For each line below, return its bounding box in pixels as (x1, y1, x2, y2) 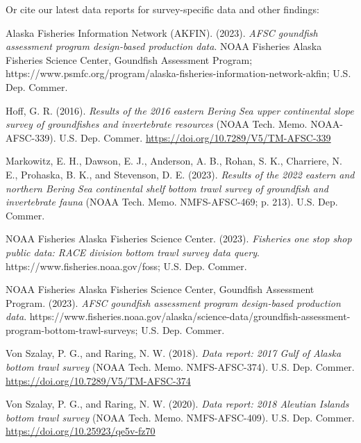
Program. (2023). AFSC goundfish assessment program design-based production (6, 295, 341, 310)
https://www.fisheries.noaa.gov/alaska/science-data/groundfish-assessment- (29, 309, 351, 324)
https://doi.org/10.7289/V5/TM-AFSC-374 (6, 373, 191, 387)
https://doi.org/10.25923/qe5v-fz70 (6, 424, 156, 438)
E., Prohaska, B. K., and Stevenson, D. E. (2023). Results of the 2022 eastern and (6, 167, 355, 181)
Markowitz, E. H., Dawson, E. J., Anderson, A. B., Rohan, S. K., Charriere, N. (6, 153, 342, 168)
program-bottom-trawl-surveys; (6, 322, 138, 337)
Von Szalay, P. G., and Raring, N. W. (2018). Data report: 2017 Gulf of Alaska (6, 346, 342, 360)
